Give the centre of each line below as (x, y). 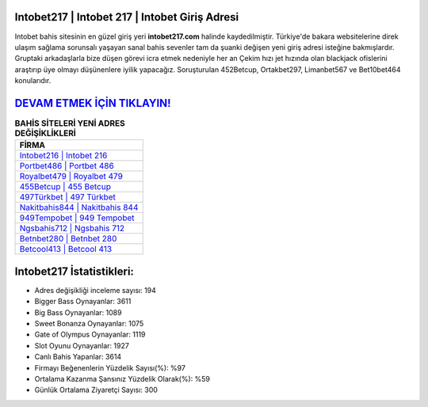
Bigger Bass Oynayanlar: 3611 (83, 302)
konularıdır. (33, 81)
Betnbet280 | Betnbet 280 (68, 239)
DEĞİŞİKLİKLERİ (46, 133)
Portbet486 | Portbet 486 (67, 166)
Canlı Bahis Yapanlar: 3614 (78, 357)
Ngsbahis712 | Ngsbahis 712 (72, 228)
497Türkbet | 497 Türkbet (68, 197)
